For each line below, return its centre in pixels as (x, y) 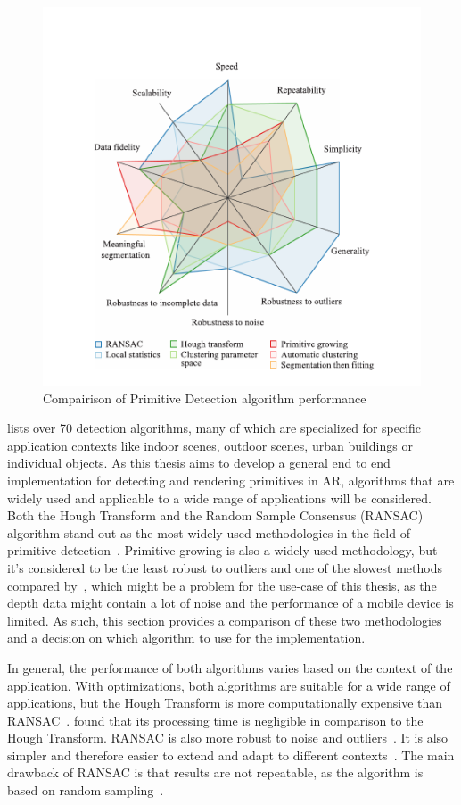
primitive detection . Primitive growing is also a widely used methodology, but (222, 550)
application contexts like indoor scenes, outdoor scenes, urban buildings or (210, 445)
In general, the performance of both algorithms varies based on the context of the (230, 667)
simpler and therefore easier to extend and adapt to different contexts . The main (231, 755)
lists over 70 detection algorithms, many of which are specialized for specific (214, 428)
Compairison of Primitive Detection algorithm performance (205, 398)
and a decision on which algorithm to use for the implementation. (186, 638)
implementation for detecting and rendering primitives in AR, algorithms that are (231, 480)
